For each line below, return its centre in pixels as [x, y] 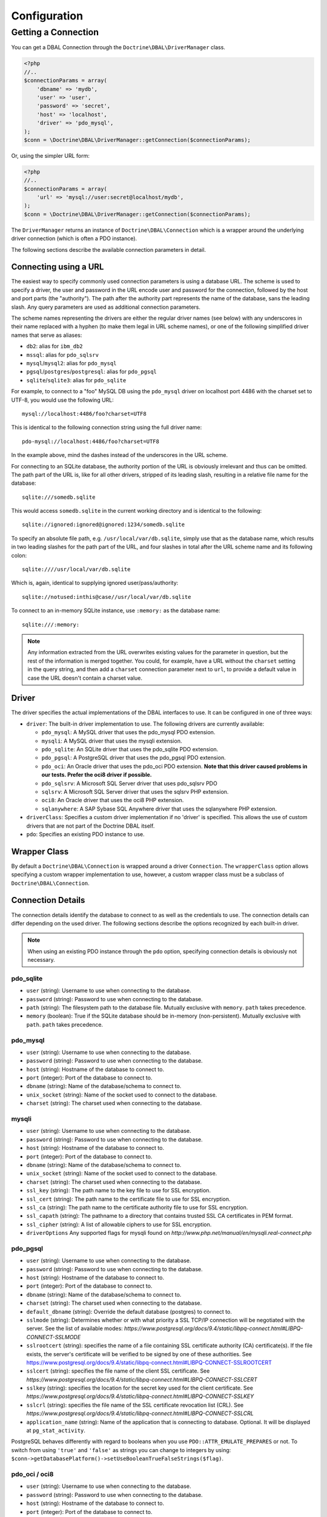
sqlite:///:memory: [51, 624]
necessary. [41, 960]
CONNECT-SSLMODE [54, 1337]
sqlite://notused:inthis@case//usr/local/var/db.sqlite [107, 597]
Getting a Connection [55, 32]
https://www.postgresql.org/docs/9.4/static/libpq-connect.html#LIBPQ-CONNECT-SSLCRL [140, 1413]
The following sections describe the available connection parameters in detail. [108, 249]
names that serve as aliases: [47, 335]
